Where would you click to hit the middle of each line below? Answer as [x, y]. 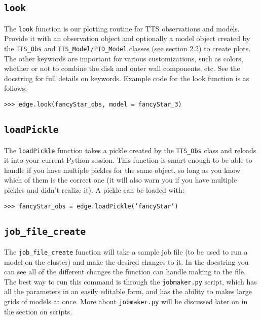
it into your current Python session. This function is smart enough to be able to [128, 160]
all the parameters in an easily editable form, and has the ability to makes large [128, 291]
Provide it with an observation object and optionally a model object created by [127, 38]
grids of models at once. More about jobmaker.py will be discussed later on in [126, 301]
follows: [16, 88]
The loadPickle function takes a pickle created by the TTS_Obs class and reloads [130, 150]
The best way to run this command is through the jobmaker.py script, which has [130, 281]
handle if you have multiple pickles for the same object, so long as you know [122, 170]
